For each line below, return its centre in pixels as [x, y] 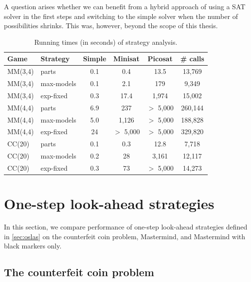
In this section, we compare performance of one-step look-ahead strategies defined [126, 227]
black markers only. [33, 246]
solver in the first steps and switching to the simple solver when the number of [121, 16]
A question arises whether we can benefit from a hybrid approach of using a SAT [125, 6]
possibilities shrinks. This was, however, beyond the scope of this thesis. [111, 26]
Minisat [126, 59]
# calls [192, 59]
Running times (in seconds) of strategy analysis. [106, 42]
